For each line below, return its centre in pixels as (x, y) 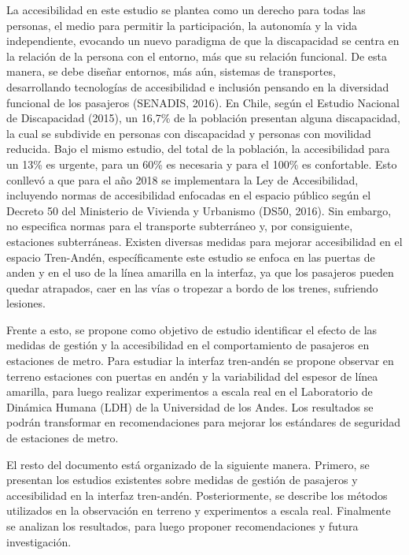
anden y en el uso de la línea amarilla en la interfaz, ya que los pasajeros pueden (200, 272)
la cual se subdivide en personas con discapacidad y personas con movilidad (189, 133)
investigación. (39, 541)
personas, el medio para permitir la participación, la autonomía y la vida (182, 25)
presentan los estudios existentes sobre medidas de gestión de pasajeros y (182, 480)
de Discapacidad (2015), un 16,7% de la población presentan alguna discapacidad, (204, 118)
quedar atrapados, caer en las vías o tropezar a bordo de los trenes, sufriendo (192, 287)
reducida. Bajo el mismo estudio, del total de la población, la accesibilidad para (198, 149)
